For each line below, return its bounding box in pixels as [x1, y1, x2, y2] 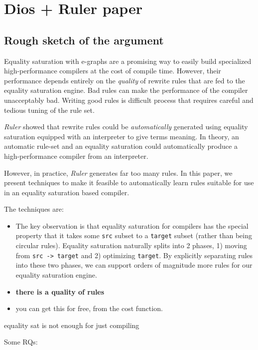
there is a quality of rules [15, 286, 105, 297]
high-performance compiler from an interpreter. [4, 150, 148, 161]
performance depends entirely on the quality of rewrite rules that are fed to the [4, 75, 245, 85]
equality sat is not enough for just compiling [4, 320, 139, 330]
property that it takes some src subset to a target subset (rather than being [15, 230, 252, 241]
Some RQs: [4, 337, 38, 347]
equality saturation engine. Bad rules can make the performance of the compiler [4, 85, 248, 95]
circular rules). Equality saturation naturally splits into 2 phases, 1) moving [15, 240, 247, 251]
